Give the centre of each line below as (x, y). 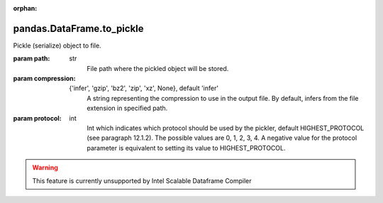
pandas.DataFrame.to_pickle (79, 28)
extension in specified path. (127, 108)
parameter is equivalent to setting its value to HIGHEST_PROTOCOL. (186, 148)
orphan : (25, 8)
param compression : (44, 79)
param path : (32, 59)
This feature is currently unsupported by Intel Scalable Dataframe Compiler (142, 180)
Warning (45, 168)
